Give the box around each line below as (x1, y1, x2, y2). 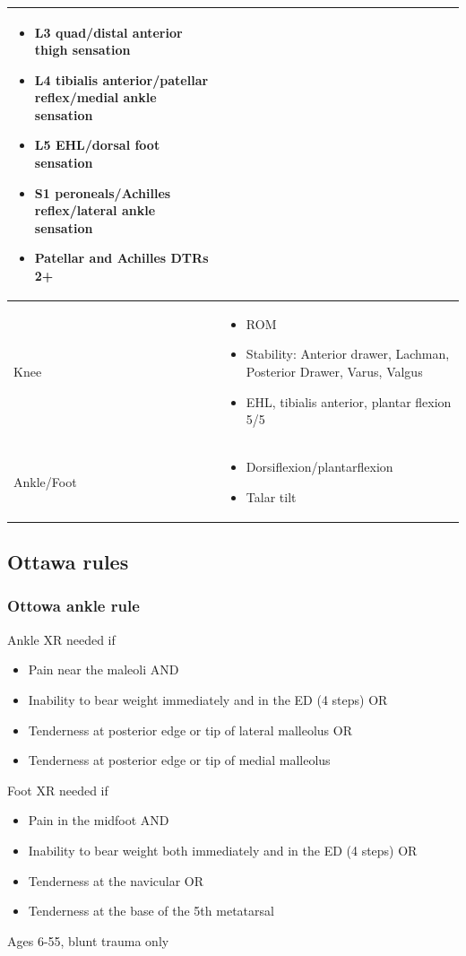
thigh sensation (34, 40, 131, 59)
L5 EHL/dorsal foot (34, 135, 160, 154)
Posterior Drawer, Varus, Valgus (246, 362, 423, 381)
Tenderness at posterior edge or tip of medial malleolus (28, 751, 331, 769)
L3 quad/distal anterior (34, 22, 183, 41)
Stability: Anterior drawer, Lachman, (246, 344, 450, 363)
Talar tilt (246, 487, 297, 506)
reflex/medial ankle (34, 88, 157, 107)
